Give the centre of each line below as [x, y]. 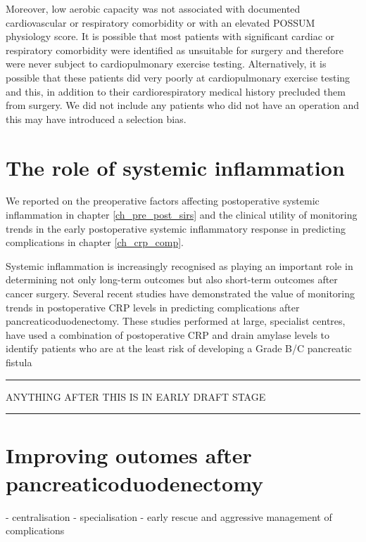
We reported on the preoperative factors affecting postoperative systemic [163, 201]
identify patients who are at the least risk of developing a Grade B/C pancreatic [179, 348]
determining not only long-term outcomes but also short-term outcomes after [172, 279]
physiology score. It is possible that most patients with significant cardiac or [170, 36]
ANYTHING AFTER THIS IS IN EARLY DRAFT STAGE [136, 396]
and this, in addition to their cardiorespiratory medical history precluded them [176, 91]
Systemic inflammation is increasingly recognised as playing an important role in [179, 265]
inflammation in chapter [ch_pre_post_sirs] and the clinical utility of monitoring [182, 215]
